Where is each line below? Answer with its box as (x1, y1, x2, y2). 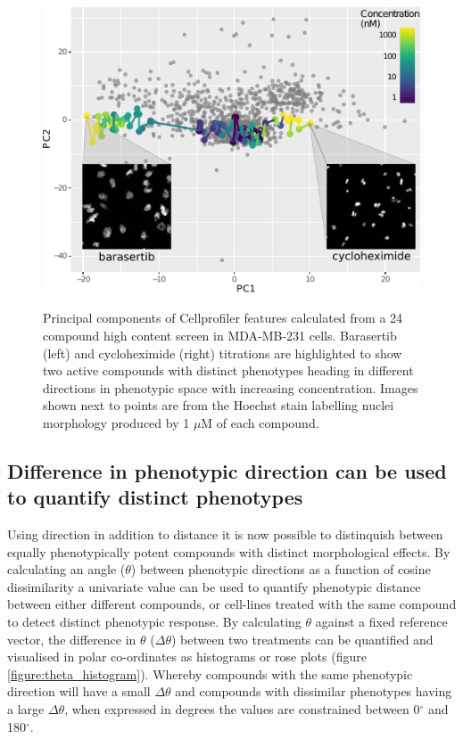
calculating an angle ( (7, 560, 126, 579)
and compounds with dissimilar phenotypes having (175, 682, 452, 701)
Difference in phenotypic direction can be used (7, 456, 447, 484)
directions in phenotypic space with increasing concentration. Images (43, 378, 418, 397)
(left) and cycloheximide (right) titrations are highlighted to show (43, 343, 402, 362)
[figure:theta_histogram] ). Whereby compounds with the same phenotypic (7, 664, 413, 683)
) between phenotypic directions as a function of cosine (130, 560, 431, 579)
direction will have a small (7, 682, 151, 701)
